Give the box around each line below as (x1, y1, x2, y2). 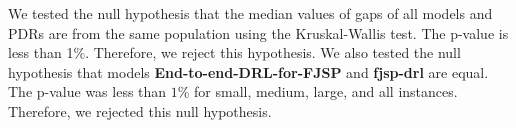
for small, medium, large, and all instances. (194, 81, 458, 102)
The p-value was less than (8, 81, 167, 102)
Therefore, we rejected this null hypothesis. (8, 100, 272, 121)
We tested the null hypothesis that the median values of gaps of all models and (8, 3, 493, 23)
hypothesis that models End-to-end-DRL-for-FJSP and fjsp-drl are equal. (8, 61, 489, 82)
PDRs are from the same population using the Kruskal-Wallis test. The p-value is (8, 22, 509, 43)
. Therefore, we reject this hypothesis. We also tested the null (85, 42, 461, 63)
